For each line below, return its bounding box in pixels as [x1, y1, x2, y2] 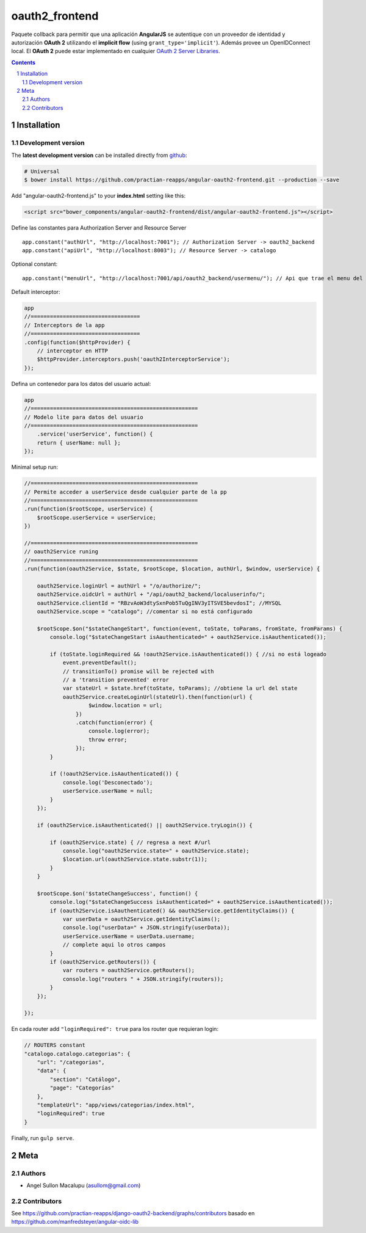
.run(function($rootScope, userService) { [24, 506, 153, 512]
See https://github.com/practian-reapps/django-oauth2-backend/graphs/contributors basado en [11, 1210, 255, 1217]
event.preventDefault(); [62, 660, 137, 666]
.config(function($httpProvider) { [24, 339, 131, 346]
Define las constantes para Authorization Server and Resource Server [11, 224, 187, 231]
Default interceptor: [11, 288, 60, 296]
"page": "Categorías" [49, 1085, 115, 1091]
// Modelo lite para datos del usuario [24, 413, 143, 421]
